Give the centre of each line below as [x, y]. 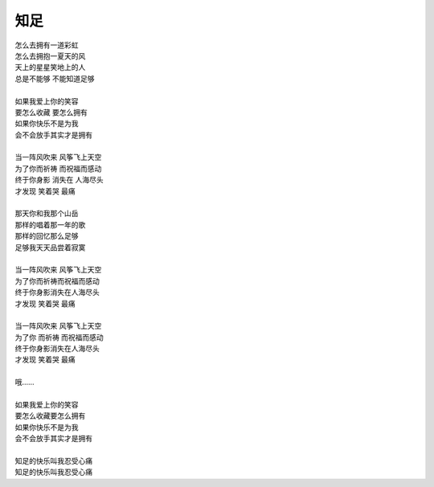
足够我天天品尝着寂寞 [50, 247]
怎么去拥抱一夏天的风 [50, 55]
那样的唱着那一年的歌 [50, 224]
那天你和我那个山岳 [47, 214]
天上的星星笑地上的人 [50, 68]
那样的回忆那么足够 [47, 236]
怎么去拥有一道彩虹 [47, 45]
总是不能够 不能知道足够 [55, 78]
